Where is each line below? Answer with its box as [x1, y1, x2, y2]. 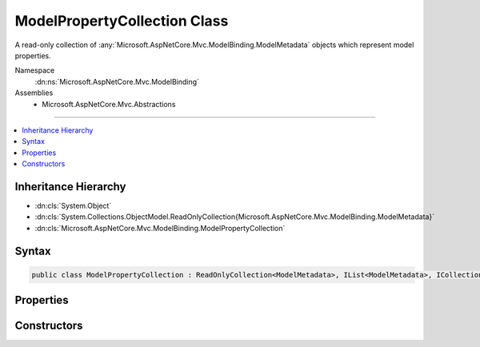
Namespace [14, 66, 55, 75]
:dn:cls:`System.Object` [34, 201, 112, 210]
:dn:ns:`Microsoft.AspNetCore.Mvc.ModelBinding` [34, 77, 200, 86]
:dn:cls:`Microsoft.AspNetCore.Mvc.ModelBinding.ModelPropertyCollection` [34, 223, 286, 233]
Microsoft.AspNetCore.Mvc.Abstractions [42, 99, 176, 109]
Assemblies [14, 88, 54, 98]
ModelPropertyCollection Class [14, 12, 229, 30]
